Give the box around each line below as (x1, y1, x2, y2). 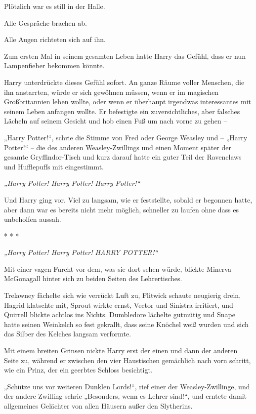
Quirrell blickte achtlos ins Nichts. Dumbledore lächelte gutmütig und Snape (4, 309, 236, 320)
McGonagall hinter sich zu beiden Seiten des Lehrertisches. (4, 273, 182, 284)
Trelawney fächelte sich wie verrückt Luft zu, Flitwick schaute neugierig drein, (4, 290, 241, 300)
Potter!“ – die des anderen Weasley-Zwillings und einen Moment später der (4, 142, 231, 152)
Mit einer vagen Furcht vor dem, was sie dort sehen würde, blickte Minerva (4, 263, 231, 274)
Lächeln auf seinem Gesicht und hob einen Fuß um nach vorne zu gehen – (4, 116, 227, 126)
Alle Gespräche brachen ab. (4, 17, 87, 28)
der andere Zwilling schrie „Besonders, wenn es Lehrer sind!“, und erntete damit (4, 391, 247, 401)
